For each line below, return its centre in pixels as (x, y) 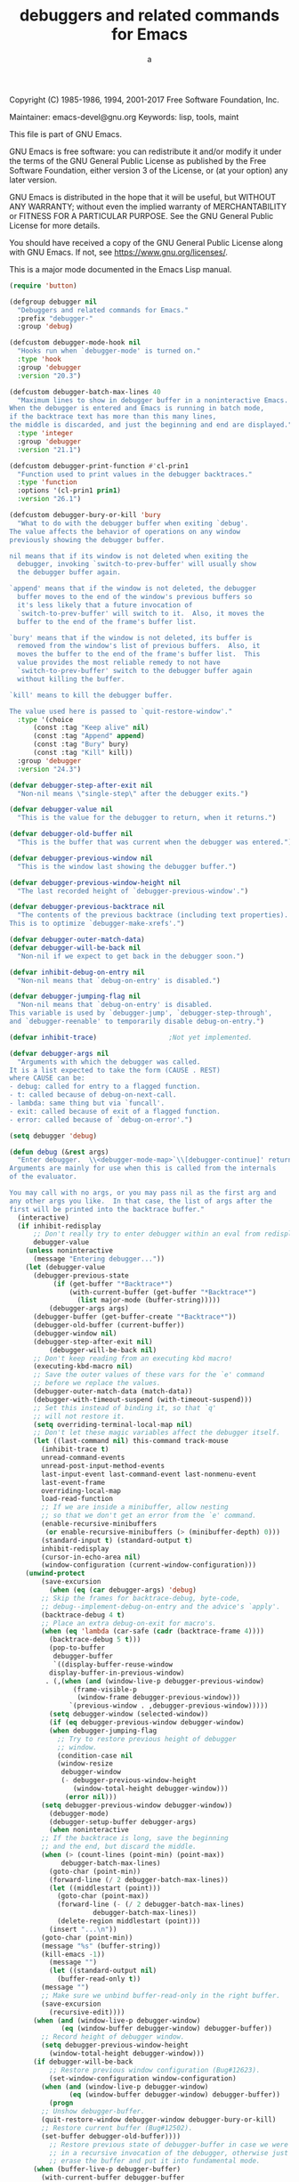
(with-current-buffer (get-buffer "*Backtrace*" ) (162, 1292)
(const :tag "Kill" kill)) (83, 753)
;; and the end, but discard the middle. (119, 1847)
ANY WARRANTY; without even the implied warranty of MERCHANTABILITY (148, 207)
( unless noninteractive (69, 1251)
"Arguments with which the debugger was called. (109, 1062)
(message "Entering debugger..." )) (99, 1259)
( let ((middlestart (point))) (105, 1888)
